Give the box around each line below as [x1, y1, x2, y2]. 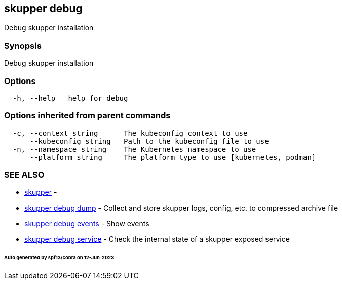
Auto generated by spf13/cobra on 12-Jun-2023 [4, 255, 115, 261]
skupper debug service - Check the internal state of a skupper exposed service [24, 235, 290, 244]
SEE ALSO [4, 170, 45, 180]
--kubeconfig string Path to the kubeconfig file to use [29, 137, 269, 145]
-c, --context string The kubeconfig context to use [12, 129, 248, 137]
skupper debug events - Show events [24, 219, 149, 228]
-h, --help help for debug [12, 94, 128, 102]
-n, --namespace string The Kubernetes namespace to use [12, 145, 256, 153]
